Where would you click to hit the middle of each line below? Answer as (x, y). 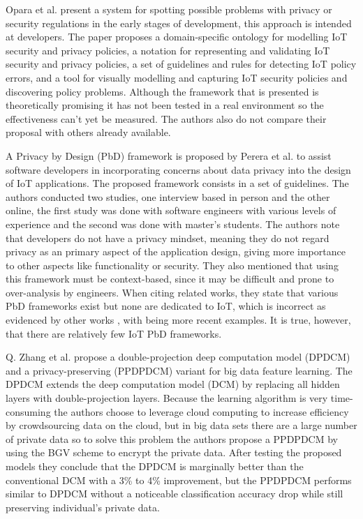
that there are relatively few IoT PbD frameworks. (114, 333)
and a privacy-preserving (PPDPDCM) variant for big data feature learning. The (179, 370)
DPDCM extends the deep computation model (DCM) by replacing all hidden (173, 384)
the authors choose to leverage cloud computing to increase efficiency (201, 411)
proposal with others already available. (88, 132)
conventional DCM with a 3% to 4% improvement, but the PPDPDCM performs (179, 480)
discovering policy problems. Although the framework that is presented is (162, 91)
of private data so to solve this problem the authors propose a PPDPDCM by (172, 438)
